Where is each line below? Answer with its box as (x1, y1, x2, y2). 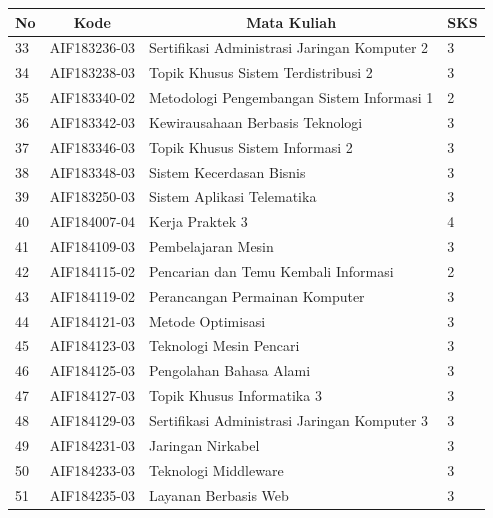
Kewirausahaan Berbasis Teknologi (149, 111, 363, 132)
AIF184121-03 (49, 310, 136, 331)
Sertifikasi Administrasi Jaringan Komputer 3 (149, 410, 429, 430)
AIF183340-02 (49, 87, 136, 108)
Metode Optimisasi (149, 310, 266, 331)
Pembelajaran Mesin (149, 236, 274, 257)
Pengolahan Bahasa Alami (149, 360, 311, 381)
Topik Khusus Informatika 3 (149, 385, 322, 406)
